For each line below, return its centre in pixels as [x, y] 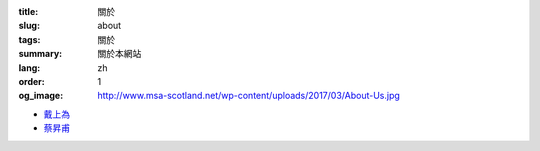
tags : [29, 39]
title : [28, 11]
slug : [29, 26]
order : [31, 81]
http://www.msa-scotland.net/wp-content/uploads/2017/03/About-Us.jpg [248, 96]
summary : [40, 54]
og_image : [41, 96]
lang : [29, 67]
